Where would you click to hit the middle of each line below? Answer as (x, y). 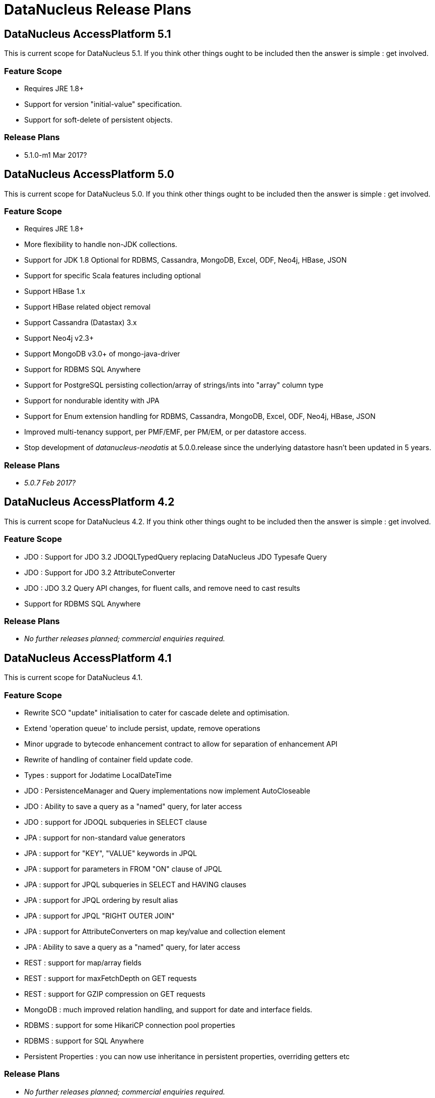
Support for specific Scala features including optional (113, 276)
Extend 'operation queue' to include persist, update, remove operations (142, 728)
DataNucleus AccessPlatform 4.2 (89, 502)
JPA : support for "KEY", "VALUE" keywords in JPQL (111, 853)
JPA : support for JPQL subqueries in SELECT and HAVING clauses (135, 884)
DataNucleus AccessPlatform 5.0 (89, 174)
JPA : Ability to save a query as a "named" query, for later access (132, 947)
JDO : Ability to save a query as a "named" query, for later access (133, 806)
